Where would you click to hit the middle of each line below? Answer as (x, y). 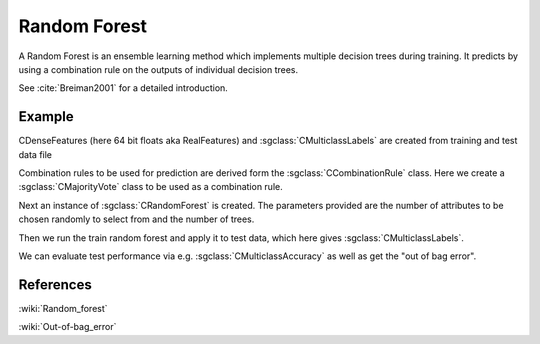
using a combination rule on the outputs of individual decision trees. (158, 69)
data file (35, 154)
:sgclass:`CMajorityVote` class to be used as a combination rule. (151, 187)
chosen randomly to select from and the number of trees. (136, 219)
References (55, 284)
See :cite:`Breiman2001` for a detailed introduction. (123, 88)
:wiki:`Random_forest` (63, 308)
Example (46, 116)
